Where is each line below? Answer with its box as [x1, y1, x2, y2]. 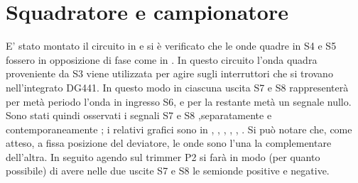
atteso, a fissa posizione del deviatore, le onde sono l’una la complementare [6, 135, 332, 150]
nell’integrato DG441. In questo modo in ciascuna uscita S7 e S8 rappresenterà [6, 79, 349, 94]
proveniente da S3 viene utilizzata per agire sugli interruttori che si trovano [6, 66, 333, 81]
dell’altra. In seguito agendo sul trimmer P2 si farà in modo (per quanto [6, 149, 320, 164]
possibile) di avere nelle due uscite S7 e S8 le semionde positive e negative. [6, 163, 330, 178]
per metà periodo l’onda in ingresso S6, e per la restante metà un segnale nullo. [6, 94, 352, 109]
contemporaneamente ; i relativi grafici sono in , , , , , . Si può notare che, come [6, 121, 352, 136]
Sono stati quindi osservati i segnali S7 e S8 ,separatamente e [6, 108, 272, 123]
